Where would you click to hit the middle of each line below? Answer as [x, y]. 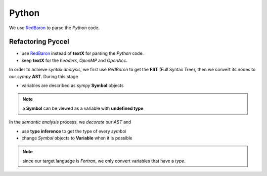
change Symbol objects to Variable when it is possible [77, 138]
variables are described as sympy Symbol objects [72, 86]
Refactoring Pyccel [39, 42]
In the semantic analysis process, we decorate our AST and [70, 122]
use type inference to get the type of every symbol [74, 131]
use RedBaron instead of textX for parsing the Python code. [83, 53]
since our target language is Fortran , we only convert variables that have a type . [104, 161]
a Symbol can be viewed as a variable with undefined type [83, 108]
